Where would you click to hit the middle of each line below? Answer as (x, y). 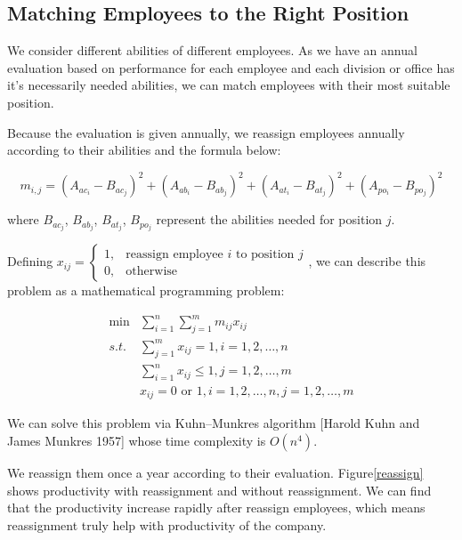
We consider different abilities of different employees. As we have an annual (212, 50)
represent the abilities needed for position (269, 219)
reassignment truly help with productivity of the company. (167, 524)
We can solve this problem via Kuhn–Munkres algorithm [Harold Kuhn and (214, 423)
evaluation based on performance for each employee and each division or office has (231, 67)
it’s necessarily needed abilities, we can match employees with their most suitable (229, 85)
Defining (30, 261)
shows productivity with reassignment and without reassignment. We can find (219, 490)
